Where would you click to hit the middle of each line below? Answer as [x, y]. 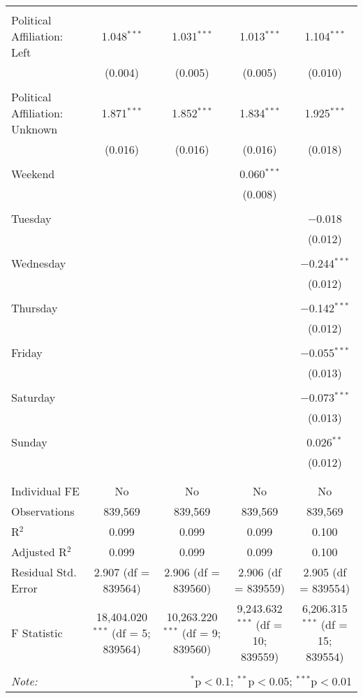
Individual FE [45, 491]
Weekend [33, 174]
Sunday [29, 442]
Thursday [35, 308]
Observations [43, 511]
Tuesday [31, 218]
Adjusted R [39, 552]
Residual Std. [44, 572]
